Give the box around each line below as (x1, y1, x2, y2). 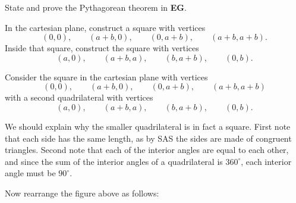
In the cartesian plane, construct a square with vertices (5, 21, 206, 33)
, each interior (241, 155, 292, 167)
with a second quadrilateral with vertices (5, 91, 153, 104)
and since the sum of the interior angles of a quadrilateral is (5, 155, 223, 167)
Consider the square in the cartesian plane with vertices (5, 70, 208, 83)
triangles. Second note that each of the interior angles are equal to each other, (5, 143, 289, 156)
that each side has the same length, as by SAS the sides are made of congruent (5, 132, 292, 144)
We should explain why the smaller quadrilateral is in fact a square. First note (5, 120, 291, 132)
